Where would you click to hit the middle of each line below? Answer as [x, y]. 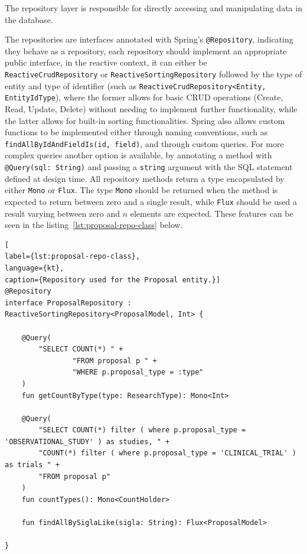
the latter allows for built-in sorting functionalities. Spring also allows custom [145, 120]
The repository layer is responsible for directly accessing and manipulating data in [153, 8]
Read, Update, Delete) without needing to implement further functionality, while [151, 109]
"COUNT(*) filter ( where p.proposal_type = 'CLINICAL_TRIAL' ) [167, 453]
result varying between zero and [63, 213]
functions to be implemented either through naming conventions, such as [136, 132]
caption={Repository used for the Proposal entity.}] [113, 280]
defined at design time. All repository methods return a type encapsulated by [145, 178]
